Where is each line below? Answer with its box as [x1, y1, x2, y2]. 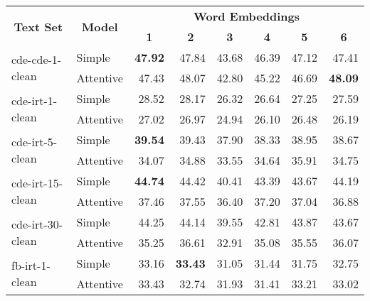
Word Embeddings [193, 8, 300, 24]
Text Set [14, 18, 63, 35]
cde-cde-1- [11, 51, 62, 67]
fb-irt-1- [11, 257, 51, 273]
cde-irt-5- [11, 133, 58, 150]
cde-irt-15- [11, 175, 63, 191]
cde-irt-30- [11, 216, 63, 232]
